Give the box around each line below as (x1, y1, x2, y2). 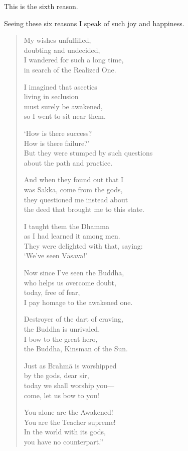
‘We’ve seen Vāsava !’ (24, 250, 87, 261)
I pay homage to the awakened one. (24, 296, 133, 307)
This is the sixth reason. (4, 1, 78, 11)
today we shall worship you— (24, 380, 115, 390)
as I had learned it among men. (24, 231, 120, 241)
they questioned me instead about (24, 194, 128, 204)
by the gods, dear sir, (24, 370, 89, 381)
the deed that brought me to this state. (24, 204, 144, 214)
